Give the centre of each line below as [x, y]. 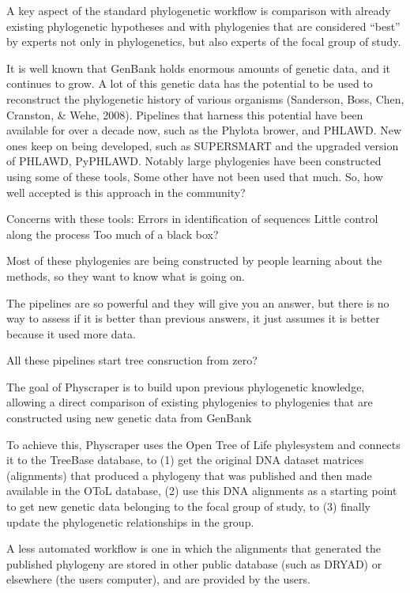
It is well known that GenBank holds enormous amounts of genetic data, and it [198, 68]
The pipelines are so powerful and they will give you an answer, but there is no [198, 302]
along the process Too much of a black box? [113, 234]
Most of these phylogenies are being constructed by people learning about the [194, 261]
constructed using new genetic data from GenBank [129, 418]
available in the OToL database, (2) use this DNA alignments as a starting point [202, 491]
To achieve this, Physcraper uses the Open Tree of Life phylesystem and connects [203, 444]
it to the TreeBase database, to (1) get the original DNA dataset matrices [185, 460]
